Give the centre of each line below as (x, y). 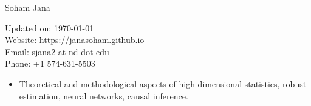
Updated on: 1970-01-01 (50, 28)
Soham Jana (28, 7)
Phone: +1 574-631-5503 (50, 63)
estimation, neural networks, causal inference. (104, 95)
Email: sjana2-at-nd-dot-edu (57, 51)
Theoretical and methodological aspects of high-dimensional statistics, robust (163, 83)
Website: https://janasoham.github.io (75, 40)
